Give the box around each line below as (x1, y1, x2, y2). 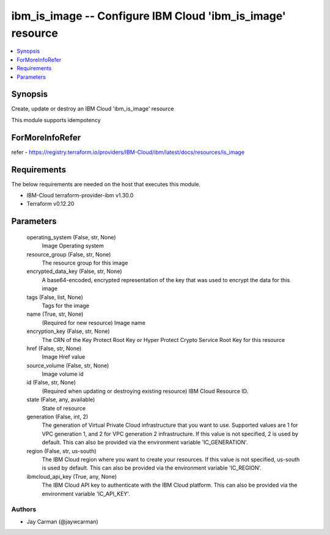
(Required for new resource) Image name (42, 319, 146, 326)
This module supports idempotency (11, 116, 101, 123)
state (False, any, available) (26, 396, 95, 403)
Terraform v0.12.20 (26, 200, 75, 208)
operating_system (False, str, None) (26, 233, 116, 241)
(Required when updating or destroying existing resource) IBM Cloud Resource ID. (42, 387, 249, 395)
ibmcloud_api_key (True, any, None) (26, 473, 117, 480)
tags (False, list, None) (26, 293, 84, 300)
